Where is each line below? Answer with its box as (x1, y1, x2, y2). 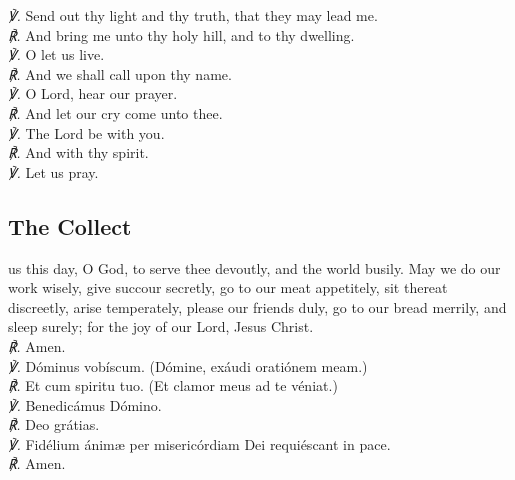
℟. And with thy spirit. (8, 142, 149, 163)
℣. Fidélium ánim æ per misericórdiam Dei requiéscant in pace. (8, 433, 391, 454)
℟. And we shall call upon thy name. (8, 63, 232, 84)
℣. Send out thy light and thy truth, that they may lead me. (8, 5, 378, 25)
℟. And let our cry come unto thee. (8, 102, 223, 123)
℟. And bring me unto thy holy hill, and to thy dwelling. (8, 24, 355, 45)
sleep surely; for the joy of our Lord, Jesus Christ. (8, 316, 314, 337)
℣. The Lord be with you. (8, 122, 165, 143)
